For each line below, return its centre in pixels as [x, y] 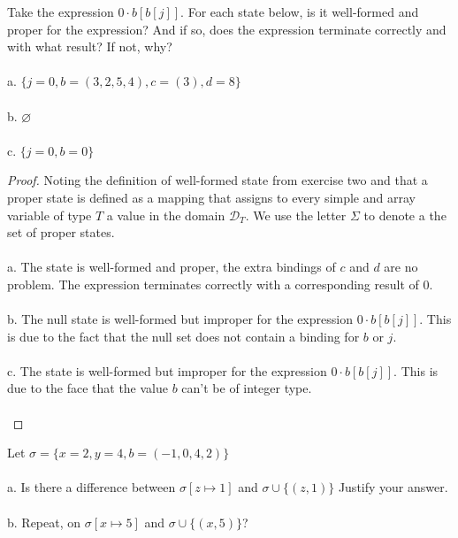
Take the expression [61, 12]
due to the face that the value [88, 388]
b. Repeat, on [44, 522]
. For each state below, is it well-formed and [300, 12]
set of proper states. [61, 232]
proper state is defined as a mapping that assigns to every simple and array [211, 197]
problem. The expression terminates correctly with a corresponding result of [213, 284]
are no [401, 267]
